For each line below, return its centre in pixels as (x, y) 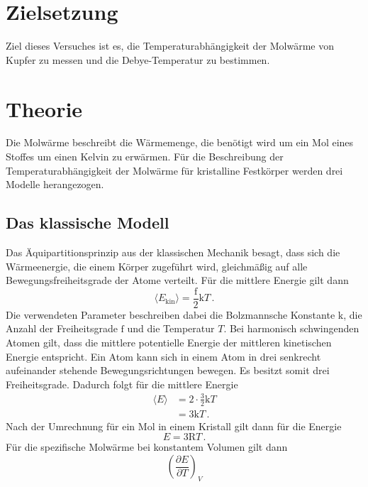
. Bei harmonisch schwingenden (291, 328)
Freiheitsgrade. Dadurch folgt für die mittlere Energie (122, 384)
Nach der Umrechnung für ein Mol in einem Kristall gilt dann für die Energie (174, 426)
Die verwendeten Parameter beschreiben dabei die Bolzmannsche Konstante (171, 314)
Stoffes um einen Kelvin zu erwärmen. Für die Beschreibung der (145, 157)
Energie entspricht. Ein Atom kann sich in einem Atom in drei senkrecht (163, 356)
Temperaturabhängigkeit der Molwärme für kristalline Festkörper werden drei (174, 170)
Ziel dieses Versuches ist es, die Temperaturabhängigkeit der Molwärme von (170, 46)
